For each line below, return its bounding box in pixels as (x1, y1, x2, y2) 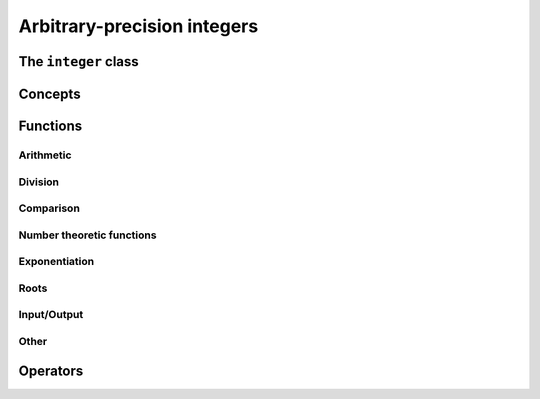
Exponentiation (18, 255, 95, 269)
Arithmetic (18, 148, 72, 162)
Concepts (18, 85, 81, 102)
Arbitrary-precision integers (18, 15, 259, 37)
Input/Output (18, 308, 84, 322)
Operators (18, 362, 84, 379)
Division (18, 175, 60, 189)
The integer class (18, 53, 139, 70)
